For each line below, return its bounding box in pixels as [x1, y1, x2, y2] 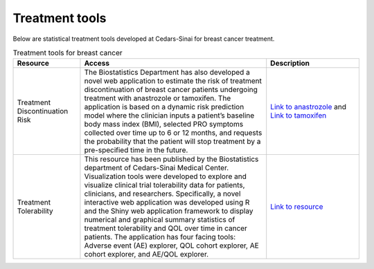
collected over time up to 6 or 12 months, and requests [84, 128, 262, 138]
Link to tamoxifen [270, 111, 327, 120]
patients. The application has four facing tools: [84, 232, 236, 242]
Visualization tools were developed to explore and [84, 171, 247, 181]
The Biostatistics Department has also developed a [84, 68, 251, 77]
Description [270, 59, 310, 68]
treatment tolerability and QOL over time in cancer [84, 223, 247, 233]
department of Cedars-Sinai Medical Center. [84, 163, 229, 173]
